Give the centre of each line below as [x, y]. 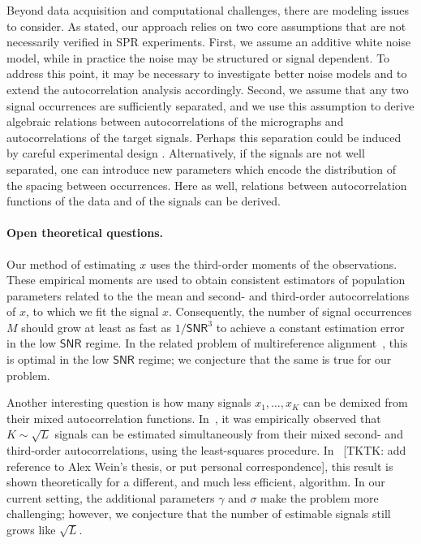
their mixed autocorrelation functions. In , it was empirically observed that [194, 418]
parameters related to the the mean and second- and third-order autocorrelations [208, 295]
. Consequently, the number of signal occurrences [290, 311]
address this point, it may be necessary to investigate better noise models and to [207, 73]
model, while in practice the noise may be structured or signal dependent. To [198, 57]
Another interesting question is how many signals [129, 402]
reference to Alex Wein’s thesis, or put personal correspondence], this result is [200, 466]
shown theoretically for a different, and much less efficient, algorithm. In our [196, 482]
